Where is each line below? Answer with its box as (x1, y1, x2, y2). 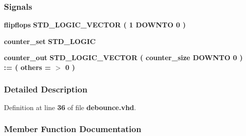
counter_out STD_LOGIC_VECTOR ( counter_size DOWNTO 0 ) (4, 52, 243, 63)
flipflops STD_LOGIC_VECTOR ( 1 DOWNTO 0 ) (4, 20, 186, 30)
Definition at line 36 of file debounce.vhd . (4, 102, 136, 112)
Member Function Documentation (4, 123, 141, 135)
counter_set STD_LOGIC (4, 36, 96, 46)
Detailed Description (4, 83, 87, 95)
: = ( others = (4, 62, 51, 72)
